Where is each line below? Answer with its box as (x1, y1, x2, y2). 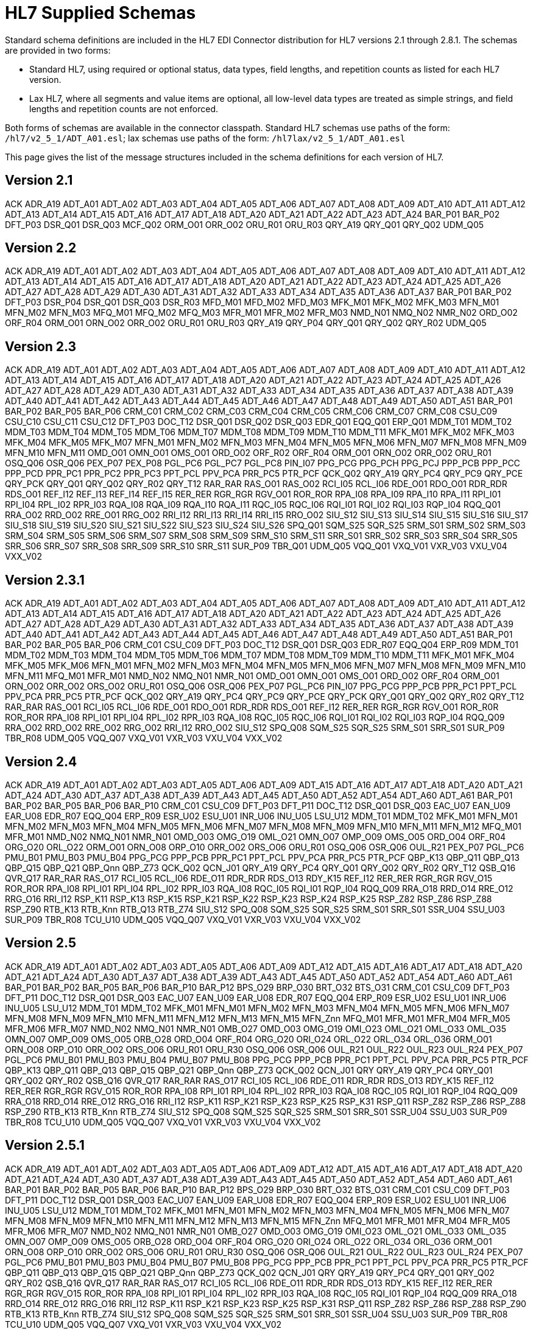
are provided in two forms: (5, 45, 111, 55)
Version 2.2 (5, 240, 77, 256)
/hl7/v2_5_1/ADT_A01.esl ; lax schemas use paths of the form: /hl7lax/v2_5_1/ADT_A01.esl (5, 132, 406, 143)
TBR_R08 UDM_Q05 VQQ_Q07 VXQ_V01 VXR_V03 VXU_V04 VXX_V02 (5, 733, 283, 744)
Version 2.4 (5, 754, 77, 769)
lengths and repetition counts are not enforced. (29, 103, 219, 114)
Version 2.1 (5, 173, 73, 188)
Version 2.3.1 (5, 572, 85, 588)
